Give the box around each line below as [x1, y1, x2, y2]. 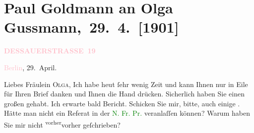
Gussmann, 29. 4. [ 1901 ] [4, 17, 179, 37]
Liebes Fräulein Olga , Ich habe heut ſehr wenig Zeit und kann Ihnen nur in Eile [4, 79, 248, 89]
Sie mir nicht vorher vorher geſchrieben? [4, 118, 121, 130]
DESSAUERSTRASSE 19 [4, 45, 96, 56]
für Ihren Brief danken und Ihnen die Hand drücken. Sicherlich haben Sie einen [4, 89, 245, 99]
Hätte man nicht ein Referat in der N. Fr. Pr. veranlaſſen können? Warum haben [4, 108, 250, 118]
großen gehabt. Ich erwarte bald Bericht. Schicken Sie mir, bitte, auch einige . [4, 98, 240, 108]
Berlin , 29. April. [4, 62, 57, 72]
